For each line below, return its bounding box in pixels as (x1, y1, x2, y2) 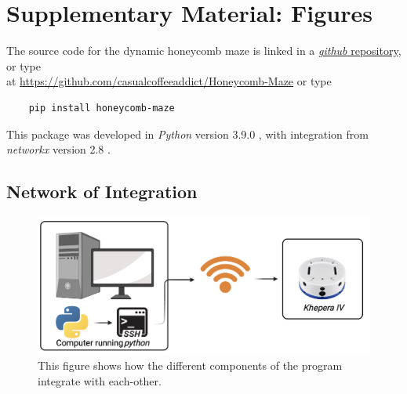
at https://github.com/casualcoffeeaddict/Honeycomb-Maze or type (6, 73, 332, 89)
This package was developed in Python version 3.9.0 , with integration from (6, 125, 369, 142)
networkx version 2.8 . (6, 141, 111, 157)
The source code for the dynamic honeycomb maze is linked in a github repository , (6, 42, 402, 59)
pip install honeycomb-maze (28, 102, 175, 114)
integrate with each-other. (38, 373, 162, 389)
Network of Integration (6, 179, 198, 204)
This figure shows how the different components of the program (38, 357, 343, 374)
